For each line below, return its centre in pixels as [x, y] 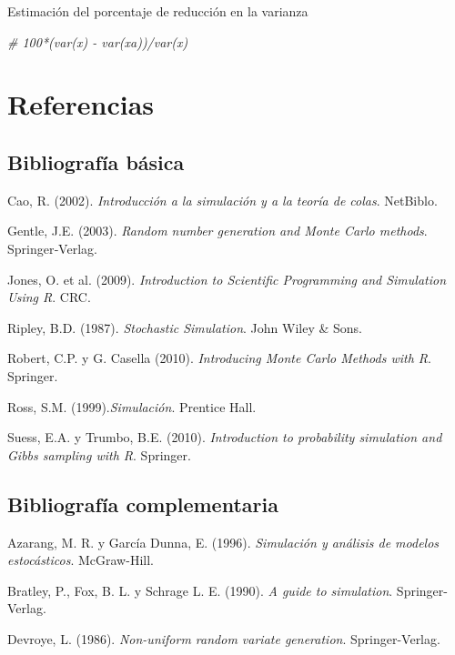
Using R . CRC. [49, 297]
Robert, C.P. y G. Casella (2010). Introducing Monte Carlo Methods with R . [219, 358]
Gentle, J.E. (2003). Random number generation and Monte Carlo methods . [217, 231]
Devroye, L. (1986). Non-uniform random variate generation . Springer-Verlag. [224, 638]
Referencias [81, 104]
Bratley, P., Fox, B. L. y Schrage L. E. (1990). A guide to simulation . [200, 590]
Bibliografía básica [96, 161]
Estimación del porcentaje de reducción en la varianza [158, 11]
